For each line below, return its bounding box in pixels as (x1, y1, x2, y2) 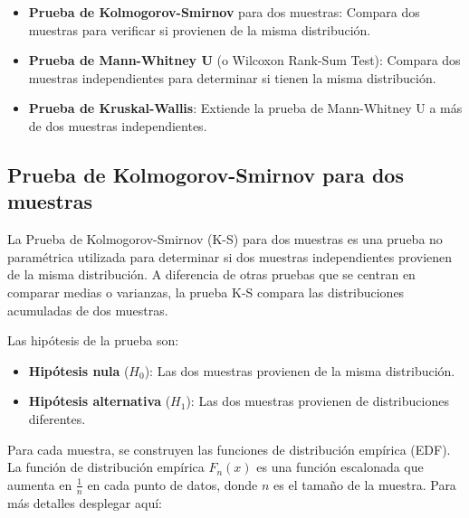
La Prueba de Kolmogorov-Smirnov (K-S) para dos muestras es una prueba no (7, 230, 443, 249)
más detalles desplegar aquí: (7, 493, 162, 512)
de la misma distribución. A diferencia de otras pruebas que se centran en (7, 265, 416, 284)
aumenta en (7, 475, 72, 494)
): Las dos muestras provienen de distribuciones (186, 391, 449, 410)
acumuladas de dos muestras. (7, 300, 168, 319)
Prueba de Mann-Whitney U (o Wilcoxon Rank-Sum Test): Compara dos (28, 51, 461, 70)
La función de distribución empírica (7, 457, 205, 476)
